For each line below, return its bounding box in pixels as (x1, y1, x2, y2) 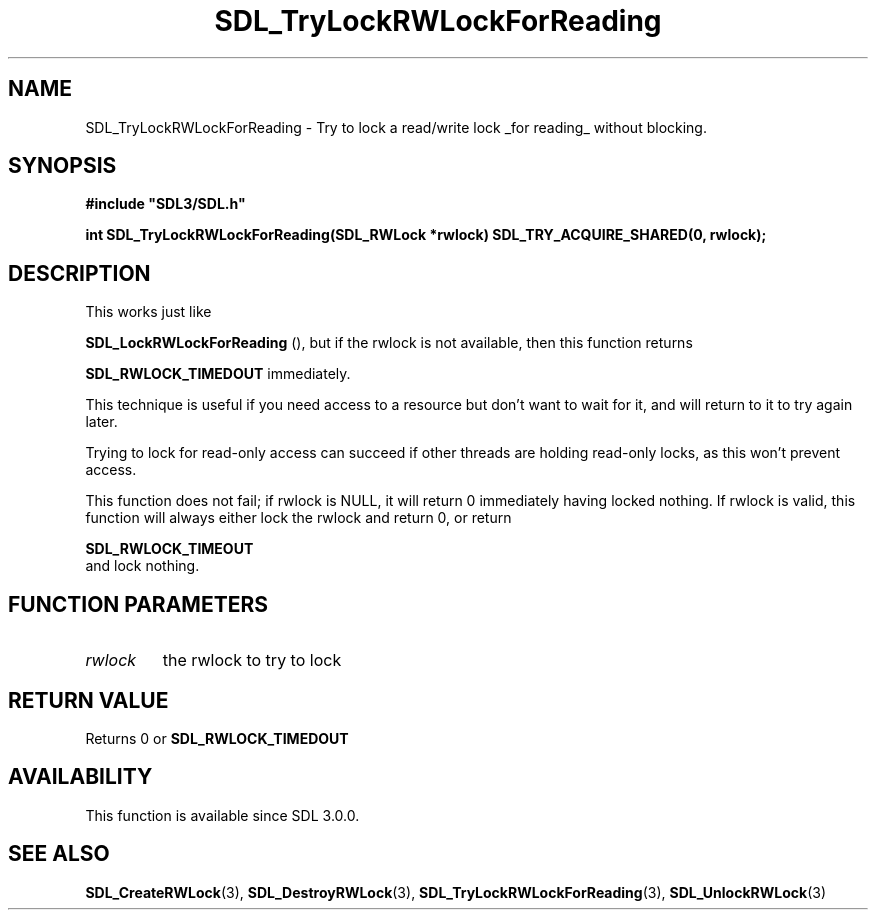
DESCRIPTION (8, 260, 151, 286)
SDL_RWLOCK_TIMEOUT (85, 540, 254, 558)
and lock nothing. (85, 557, 200, 575)
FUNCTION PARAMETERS (8, 591, 268, 617)
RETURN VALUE (8, 687, 169, 713)
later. (85, 413, 118, 431)
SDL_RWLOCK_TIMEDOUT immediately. (85, 365, 351, 383)
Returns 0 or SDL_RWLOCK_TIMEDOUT (85, 729, 349, 747)
